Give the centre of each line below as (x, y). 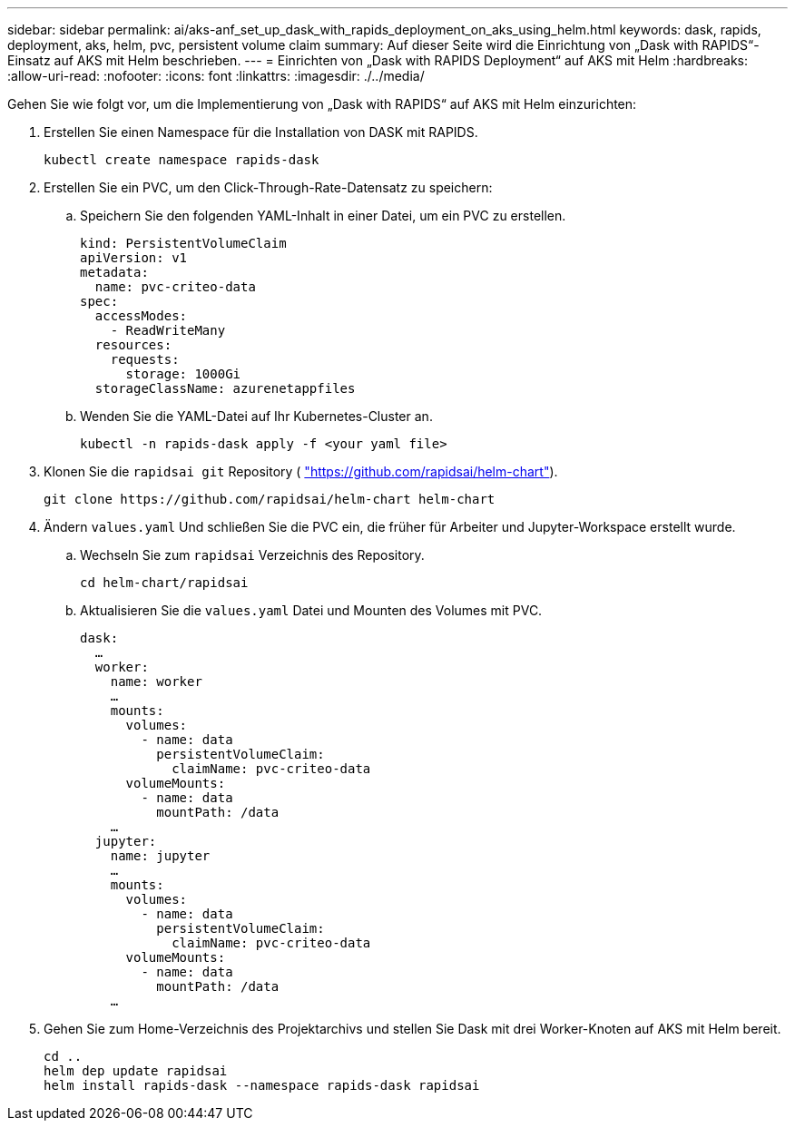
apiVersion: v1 (134, 258)
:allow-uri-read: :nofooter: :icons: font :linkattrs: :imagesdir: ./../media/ (216, 76)
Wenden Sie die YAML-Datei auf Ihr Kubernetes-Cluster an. (256, 416)
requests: (145, 359)
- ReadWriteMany (168, 330)
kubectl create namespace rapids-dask (182, 160)
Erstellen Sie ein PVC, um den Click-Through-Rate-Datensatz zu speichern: (268, 187)
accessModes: (141, 316)
